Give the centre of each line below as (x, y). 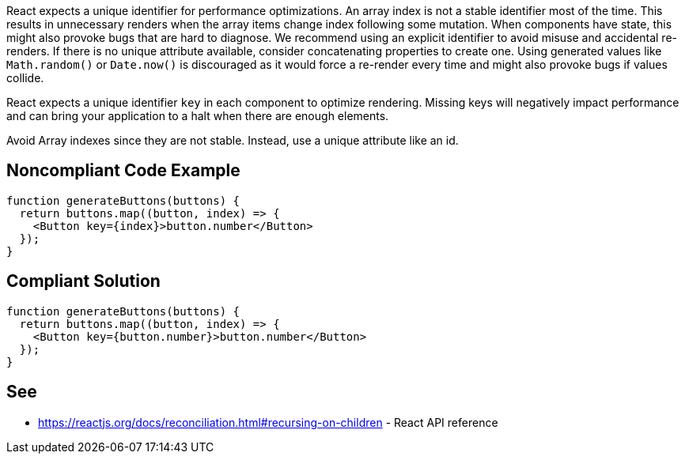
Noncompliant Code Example (123, 171)
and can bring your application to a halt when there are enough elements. (198, 116)
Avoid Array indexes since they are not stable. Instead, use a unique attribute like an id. (233, 140)
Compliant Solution (83, 281)
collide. (25, 78)
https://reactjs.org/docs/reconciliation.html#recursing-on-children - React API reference (268, 422)
